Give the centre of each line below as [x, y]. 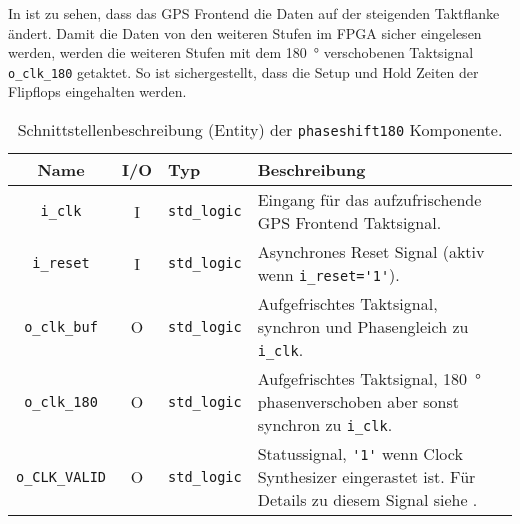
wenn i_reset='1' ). [328, 275]
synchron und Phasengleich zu [363, 327]
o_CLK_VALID [61, 476]
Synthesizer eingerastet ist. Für [366, 477]
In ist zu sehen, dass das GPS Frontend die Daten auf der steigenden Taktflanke [254, 13]
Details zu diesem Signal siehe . [367, 500]
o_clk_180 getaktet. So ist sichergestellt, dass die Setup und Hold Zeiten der [243, 71]
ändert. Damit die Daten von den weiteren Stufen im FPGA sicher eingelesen [245, 32]
